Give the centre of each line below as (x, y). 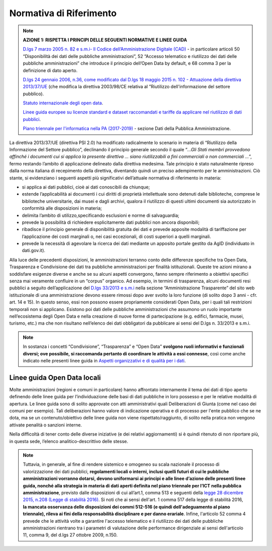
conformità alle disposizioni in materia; (62, 208)
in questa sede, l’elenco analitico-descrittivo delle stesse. (69, 441)
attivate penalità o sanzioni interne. (46, 425)
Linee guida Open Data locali (55, 377)
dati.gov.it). (33, 251)
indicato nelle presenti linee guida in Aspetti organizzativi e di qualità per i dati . (104, 360)
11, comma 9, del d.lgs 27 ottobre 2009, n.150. (70, 535)
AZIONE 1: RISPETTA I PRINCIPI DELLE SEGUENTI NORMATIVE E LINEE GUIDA (105, 40)
